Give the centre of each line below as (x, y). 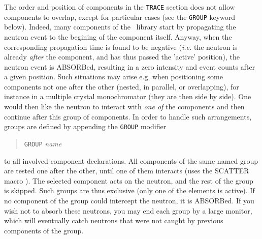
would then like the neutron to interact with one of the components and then (124, 107)
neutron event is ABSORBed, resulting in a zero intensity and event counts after (130, 66)
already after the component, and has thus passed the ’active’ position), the (122, 57)
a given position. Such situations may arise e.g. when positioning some (114, 77)
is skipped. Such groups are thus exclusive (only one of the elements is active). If (129, 190)
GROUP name (43, 143)
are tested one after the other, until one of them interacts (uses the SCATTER (127, 171)
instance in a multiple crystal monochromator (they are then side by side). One (128, 96)
